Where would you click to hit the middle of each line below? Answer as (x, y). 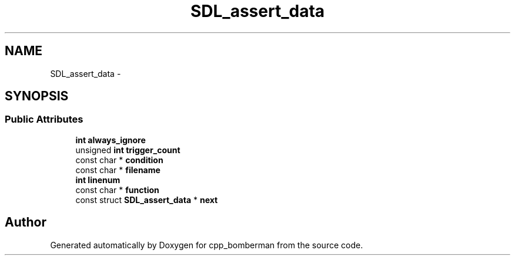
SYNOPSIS (37, 96)
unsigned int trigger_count (128, 150)
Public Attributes (44, 119)
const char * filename (118, 170)
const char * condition (119, 160)
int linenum (98, 180)
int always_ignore (111, 140)
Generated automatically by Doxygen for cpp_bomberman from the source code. (207, 245)
